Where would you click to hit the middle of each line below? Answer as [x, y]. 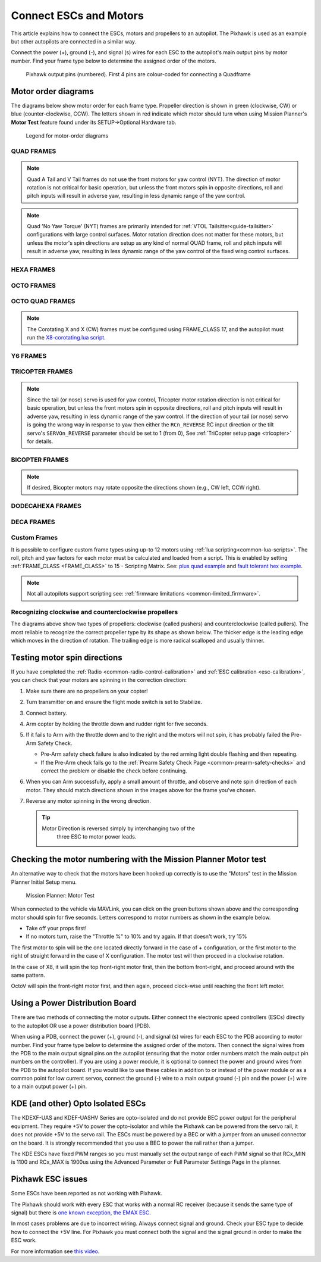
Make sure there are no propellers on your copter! [87, 691]
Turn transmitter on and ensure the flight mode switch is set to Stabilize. [114, 702]
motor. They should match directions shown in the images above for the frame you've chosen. [141, 790]
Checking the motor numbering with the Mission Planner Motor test [139, 860]
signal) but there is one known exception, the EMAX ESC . [81, 1213]
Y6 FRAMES [29, 356]
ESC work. [24, 1240]
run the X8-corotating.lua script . [67, 338]
